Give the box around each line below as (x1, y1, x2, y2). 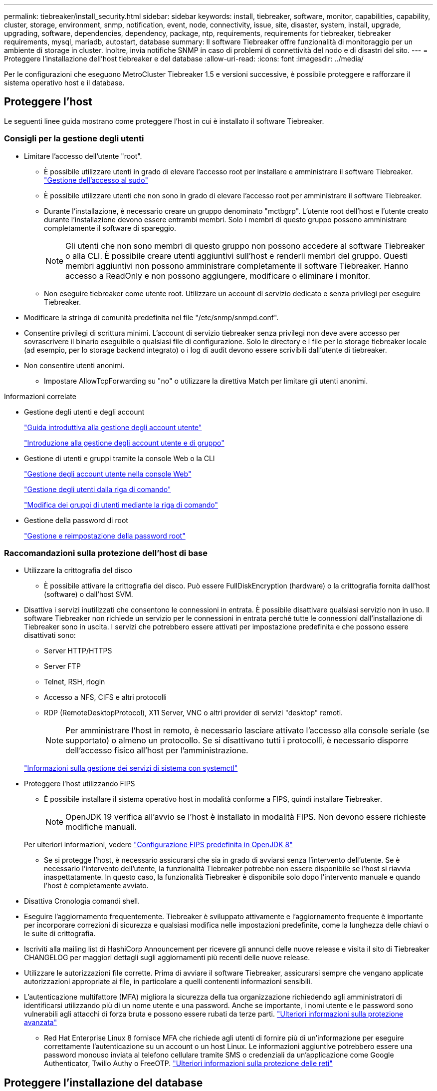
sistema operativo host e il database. (4, 78, 125, 87)
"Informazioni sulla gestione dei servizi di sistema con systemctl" (24, 764, 238, 773)
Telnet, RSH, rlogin (44, 677, 105, 686)
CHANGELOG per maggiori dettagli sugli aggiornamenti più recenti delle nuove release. (24, 953, 310, 962)
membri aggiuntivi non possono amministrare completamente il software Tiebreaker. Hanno (65, 260, 409, 271)
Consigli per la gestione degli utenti (4, 133, 144, 144)
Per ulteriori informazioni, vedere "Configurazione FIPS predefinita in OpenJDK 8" (24, 840, 293, 849)
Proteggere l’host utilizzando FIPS (24, 779, 135, 788)
